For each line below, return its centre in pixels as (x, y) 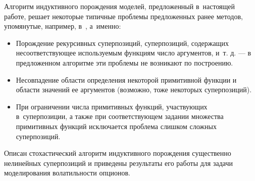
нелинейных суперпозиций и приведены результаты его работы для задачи (118, 163)
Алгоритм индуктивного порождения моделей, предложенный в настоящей (120, 6)
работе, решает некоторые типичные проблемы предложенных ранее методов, (123, 16)
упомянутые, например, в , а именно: (63, 26)
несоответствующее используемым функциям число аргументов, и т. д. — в (134, 53)
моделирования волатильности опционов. (67, 173)
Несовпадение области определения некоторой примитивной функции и (126, 79)
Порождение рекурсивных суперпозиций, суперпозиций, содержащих (122, 43)
